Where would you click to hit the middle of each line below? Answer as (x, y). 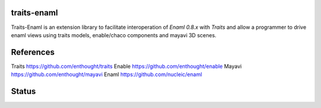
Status (23, 91)
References (33, 52)
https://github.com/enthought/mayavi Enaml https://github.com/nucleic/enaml (106, 74)
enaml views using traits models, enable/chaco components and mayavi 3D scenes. (114, 35)
